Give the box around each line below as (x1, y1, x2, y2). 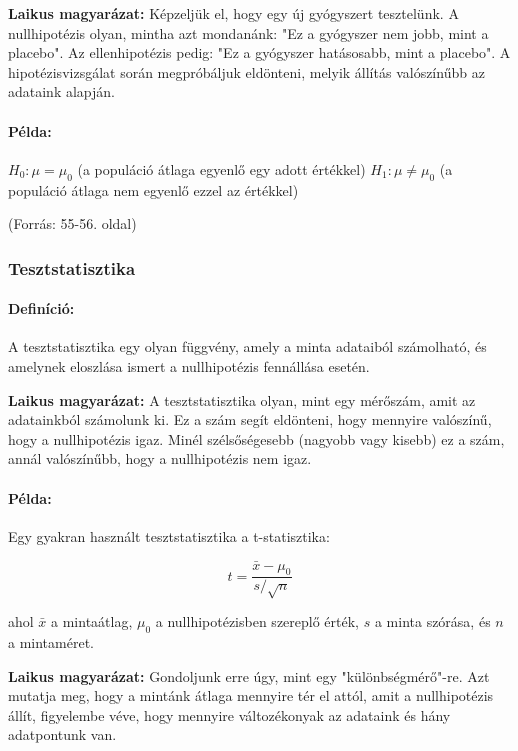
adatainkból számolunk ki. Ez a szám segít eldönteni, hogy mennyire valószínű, (8, 409, 492, 430)
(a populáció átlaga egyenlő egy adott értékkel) (77, 158, 366, 179)
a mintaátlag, (51, 611, 133, 632)
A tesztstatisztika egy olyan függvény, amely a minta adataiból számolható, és (8, 336, 487, 357)
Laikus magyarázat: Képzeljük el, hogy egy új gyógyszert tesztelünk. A (8, 3, 459, 23)
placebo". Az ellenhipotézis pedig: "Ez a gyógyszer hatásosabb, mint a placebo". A (8, 42, 511, 63)
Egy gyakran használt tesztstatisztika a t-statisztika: (8, 525, 330, 546)
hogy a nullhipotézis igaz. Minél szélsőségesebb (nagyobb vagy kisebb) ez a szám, (8, 428, 505, 449)
